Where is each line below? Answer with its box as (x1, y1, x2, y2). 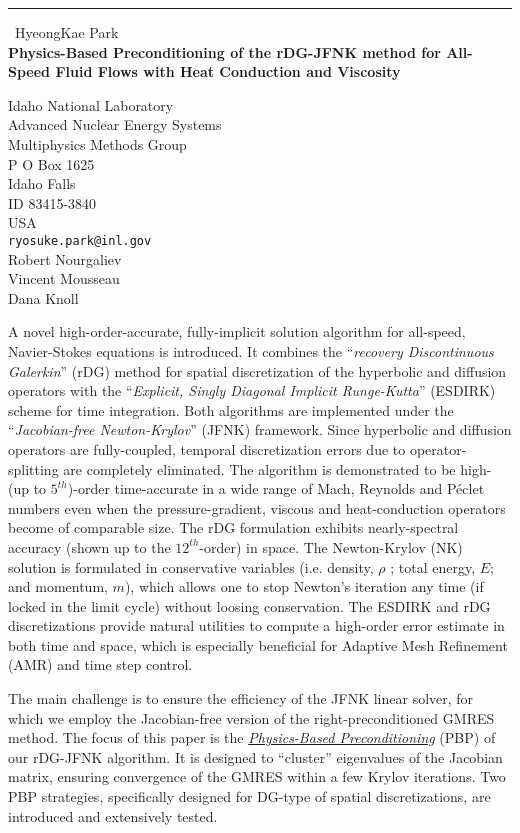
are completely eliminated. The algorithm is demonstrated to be (63, 458, 456, 479)
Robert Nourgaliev (8, 248, 122, 269)
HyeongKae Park (15, 22, 119, 42)
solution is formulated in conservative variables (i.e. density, (8, 556, 374, 577)
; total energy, (390, 556, 476, 577)
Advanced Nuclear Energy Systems (8, 114, 222, 135)
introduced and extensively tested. (8, 805, 218, 826)
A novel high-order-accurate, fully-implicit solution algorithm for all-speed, (8, 321, 466, 342)
